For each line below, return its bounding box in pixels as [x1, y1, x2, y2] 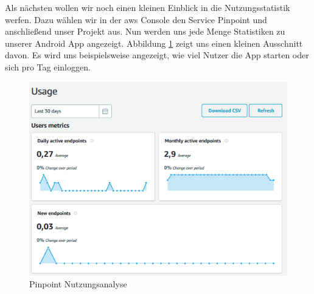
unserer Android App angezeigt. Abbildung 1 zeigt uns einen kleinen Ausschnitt [5, 36, 303, 49]
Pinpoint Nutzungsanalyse [29, 278, 127, 290]
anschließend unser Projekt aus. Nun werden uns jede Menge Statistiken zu [5, 25, 285, 38]
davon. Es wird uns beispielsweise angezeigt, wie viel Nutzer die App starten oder [5, 49, 309, 61]
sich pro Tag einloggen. [5, 60, 91, 73]
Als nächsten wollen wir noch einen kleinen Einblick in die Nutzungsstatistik [5, 1, 290, 13]
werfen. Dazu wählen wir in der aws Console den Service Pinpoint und [5, 13, 267, 26]
